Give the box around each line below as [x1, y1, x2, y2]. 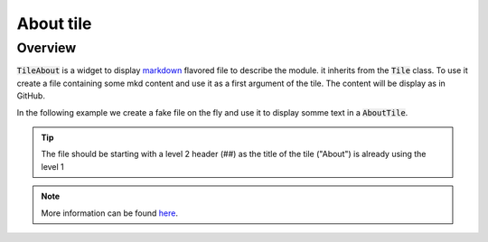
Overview [16, 40, 77, 56]
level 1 [41, 161, 65, 172]
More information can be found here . [41, 208, 178, 219]
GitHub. [16, 90, 45, 101]
